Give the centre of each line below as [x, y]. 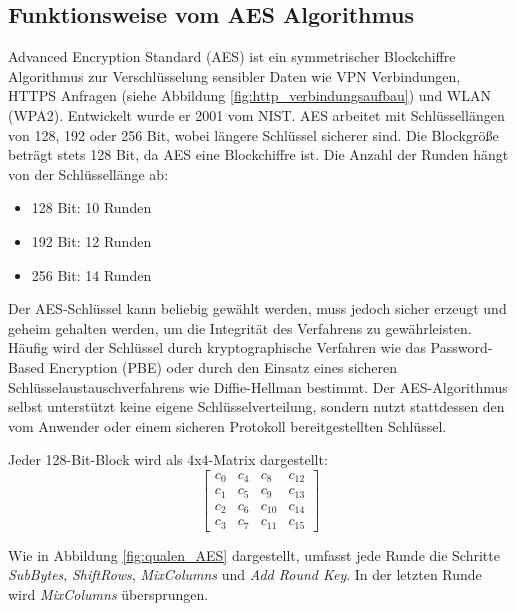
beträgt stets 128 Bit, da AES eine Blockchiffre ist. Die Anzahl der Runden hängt [258, 154]
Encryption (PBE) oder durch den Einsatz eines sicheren [223, 366]
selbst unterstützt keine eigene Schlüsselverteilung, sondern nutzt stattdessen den [256, 406]
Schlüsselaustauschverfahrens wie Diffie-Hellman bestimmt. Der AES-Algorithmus [258, 386]
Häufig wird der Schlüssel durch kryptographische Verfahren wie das [217, 347]
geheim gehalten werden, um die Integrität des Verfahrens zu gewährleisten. [240, 327]
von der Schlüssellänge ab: [88, 173]
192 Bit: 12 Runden [91, 240]
